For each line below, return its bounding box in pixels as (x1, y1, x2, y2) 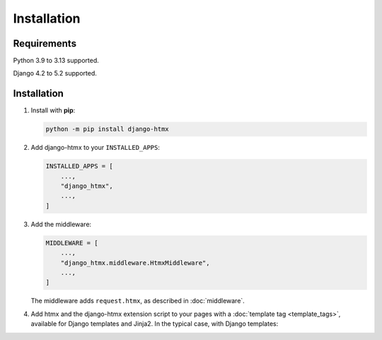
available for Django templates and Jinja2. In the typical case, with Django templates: (30, 320, 279, 328)
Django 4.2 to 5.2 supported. (13, 69, 97, 78)
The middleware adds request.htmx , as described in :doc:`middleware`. (30, 297, 245, 305)
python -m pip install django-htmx (45, 125, 169, 134)
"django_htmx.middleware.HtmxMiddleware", (60, 259, 210, 266)
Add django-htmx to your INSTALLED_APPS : (30, 143, 161, 152)
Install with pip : (30, 106, 76, 115)
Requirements (13, 37, 77, 49)
